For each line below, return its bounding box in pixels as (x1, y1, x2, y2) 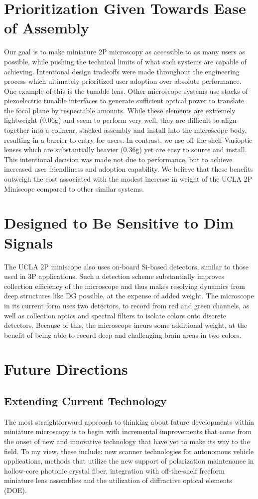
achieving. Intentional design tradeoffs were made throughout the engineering (4, 66, 240, 76)
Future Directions (4, 359, 128, 379)
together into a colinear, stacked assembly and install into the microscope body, (4, 125, 247, 135)
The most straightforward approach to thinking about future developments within (4, 416, 255, 427)
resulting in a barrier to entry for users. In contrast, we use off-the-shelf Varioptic (4, 134, 253, 145)
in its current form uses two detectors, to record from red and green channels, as (4, 300, 250, 310)
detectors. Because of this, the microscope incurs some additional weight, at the (4, 320, 247, 330)
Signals (4, 232, 53, 252)
